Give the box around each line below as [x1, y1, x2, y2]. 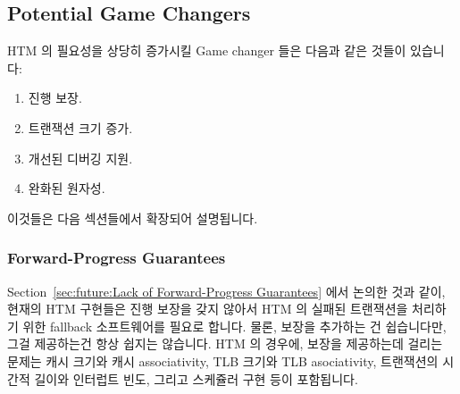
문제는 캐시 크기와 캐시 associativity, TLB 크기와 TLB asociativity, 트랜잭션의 [7, 351, 439, 370]
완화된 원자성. [28, 179, 105, 197]
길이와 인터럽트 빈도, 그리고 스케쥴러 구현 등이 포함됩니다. [34, 369, 358, 388]
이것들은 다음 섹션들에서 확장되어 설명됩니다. [7, 208, 258, 227]
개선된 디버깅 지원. [28, 148, 133, 167]
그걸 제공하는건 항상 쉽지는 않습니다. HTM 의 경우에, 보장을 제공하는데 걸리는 [7, 334, 443, 353]
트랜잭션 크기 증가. [28, 118, 133, 137]
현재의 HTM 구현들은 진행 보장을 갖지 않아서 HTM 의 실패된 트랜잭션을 [7, 299, 408, 318]
